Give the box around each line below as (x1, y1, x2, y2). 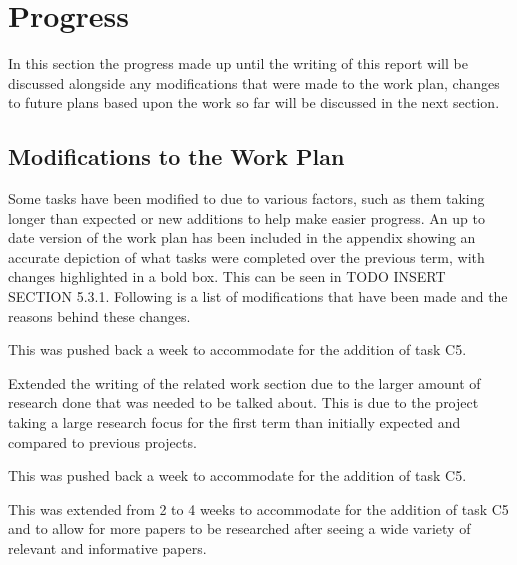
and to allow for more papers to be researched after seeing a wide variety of (8, 518, 471, 539)
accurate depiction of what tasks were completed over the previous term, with (8, 246, 485, 267)
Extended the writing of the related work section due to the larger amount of (8, 372, 481, 393)
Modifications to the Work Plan (8, 141, 345, 172)
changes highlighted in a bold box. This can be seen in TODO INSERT (8, 266, 446, 287)
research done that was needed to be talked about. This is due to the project (8, 392, 479, 413)
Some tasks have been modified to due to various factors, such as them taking (8, 188, 485, 209)
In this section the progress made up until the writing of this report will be (8, 53, 468, 74)
